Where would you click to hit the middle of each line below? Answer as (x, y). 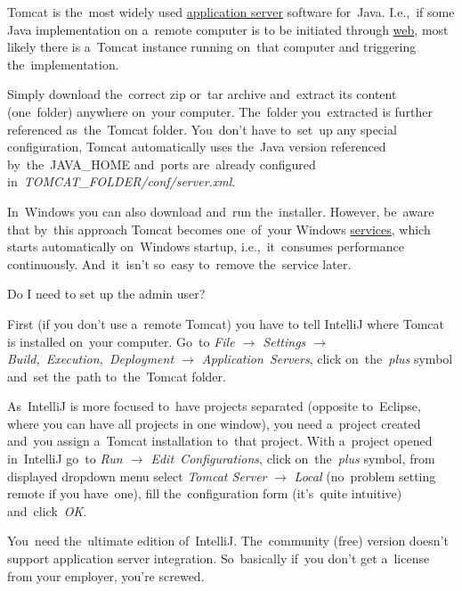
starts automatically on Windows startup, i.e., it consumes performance (206, 246)
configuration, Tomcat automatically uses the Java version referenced (197, 147)
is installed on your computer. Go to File (121, 341)
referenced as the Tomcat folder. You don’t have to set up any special (202, 129)
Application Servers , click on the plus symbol (327, 359)
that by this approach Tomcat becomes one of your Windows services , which (219, 229)
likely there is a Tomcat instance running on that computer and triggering (212, 47)
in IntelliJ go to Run (65, 459)
